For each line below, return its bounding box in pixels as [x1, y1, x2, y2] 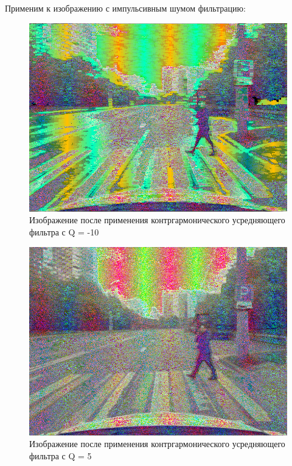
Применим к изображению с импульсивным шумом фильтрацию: [5, 2, 246, 14]
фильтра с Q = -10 [29, 225, 99, 238]
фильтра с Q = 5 [29, 449, 92, 462]
